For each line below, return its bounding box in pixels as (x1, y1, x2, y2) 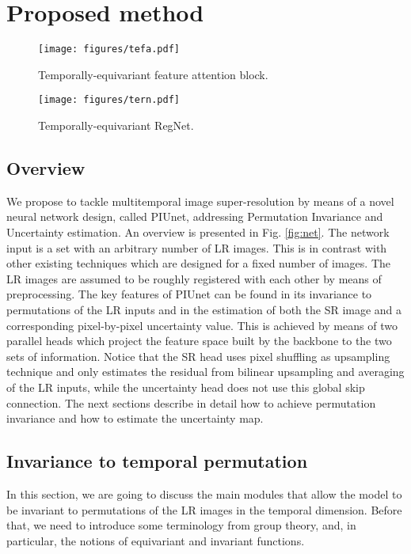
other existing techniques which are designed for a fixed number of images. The (6, 255, 390, 271)
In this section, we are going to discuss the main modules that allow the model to (6, 485, 402, 502)
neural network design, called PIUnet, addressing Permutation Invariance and (6, 208, 383, 225)
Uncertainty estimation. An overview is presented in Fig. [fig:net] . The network (6, 224, 390, 241)
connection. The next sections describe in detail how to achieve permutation (6, 394, 376, 411)
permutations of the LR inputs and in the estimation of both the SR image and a (6, 301, 402, 317)
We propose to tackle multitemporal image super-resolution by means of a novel (6, 192, 394, 209)
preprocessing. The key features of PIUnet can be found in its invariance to (6, 286, 372, 302)
